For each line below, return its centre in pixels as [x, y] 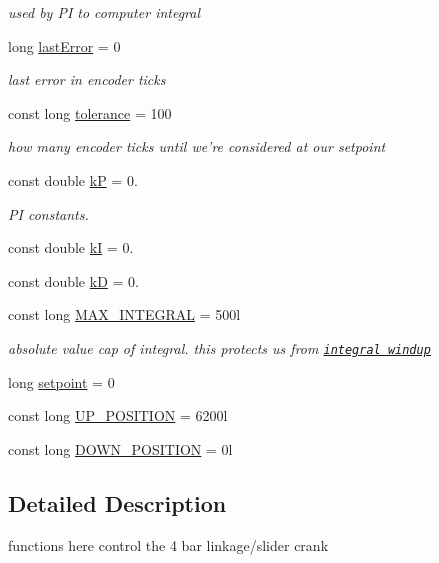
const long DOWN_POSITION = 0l [120, 448]
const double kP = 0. [73, 179]
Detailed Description [117, 502]
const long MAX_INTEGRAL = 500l [124, 314]
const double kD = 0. [73, 280]
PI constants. [48, 213]
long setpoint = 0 [61, 381]
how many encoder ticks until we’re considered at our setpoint [197, 146]
